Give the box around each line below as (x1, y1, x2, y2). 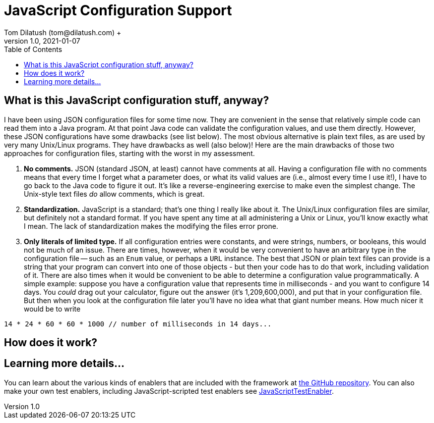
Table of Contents (4, 45, 62, 53)
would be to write (24, 304, 81, 313)
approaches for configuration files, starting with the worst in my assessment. (4, 149, 255, 158)
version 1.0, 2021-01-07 (4, 36, 80, 45)
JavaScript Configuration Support (4, 2, 232, 19)
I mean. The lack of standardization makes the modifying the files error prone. (24, 221, 278, 230)
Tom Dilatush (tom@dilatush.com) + (4, 28, 122, 37)
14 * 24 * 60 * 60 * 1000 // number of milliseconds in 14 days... (4, 319, 272, 328)
